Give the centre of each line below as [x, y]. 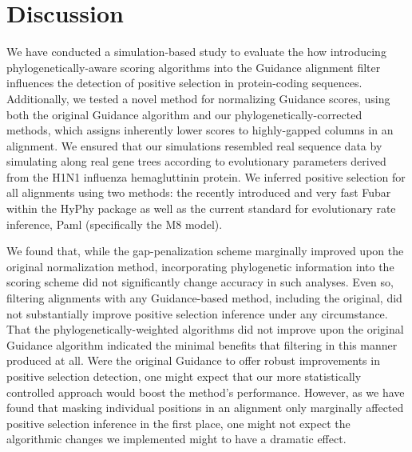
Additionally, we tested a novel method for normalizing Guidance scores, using [198, 98]
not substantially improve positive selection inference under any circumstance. [197, 313]
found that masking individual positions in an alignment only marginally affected [205, 408]
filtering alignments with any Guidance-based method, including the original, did [204, 298]
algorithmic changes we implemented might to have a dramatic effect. [176, 439]
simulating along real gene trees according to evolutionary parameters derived [196, 161]
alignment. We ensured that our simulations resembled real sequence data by [194, 145]
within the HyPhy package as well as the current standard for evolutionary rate [201, 208]
